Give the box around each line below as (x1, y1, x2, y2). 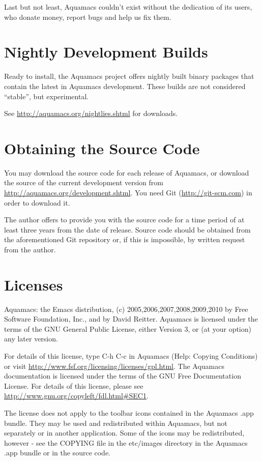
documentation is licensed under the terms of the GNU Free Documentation (4, 370, 241, 381)
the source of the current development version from (4, 177, 163, 188)
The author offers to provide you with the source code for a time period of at (4, 214, 245, 225)
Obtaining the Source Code (4, 137, 200, 158)
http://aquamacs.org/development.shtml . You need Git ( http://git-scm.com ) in (4, 187, 252, 197)
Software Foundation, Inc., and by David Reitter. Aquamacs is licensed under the (4, 313, 258, 324)
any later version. (4, 333, 58, 344)
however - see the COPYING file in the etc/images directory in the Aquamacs (4, 437, 248, 448)
